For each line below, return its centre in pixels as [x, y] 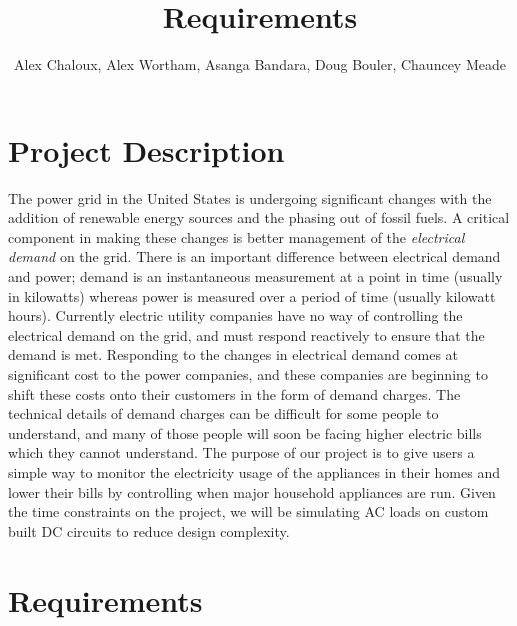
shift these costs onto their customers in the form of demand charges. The [234, 393]
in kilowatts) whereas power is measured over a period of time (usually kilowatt [252, 295]
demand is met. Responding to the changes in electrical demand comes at [233, 354]
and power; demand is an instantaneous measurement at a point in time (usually [255, 276]
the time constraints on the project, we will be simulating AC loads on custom [248, 511]
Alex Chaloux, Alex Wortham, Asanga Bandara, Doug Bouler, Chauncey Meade [260, 64]
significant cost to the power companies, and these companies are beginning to [248, 374]
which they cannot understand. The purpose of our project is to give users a [241, 452]
